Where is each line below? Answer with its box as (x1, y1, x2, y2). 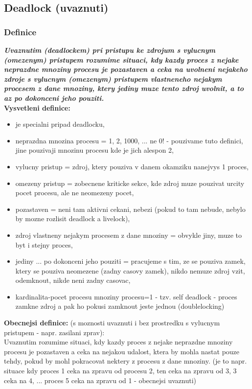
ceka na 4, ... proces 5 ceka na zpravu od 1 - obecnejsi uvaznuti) (4, 375, 196, 385)
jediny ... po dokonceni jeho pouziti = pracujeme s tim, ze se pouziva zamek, (15, 256, 246, 266)
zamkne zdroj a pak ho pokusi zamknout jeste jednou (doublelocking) (15, 301, 225, 311)
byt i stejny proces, (15, 239, 73, 250)
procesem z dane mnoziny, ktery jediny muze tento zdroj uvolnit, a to (4, 83, 244, 93)
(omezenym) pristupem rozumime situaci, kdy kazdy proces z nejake (4, 54, 239, 65)
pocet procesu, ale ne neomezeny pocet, (15, 187, 134, 198)
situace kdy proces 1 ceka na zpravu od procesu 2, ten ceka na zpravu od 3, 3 (4, 366, 237, 376)
